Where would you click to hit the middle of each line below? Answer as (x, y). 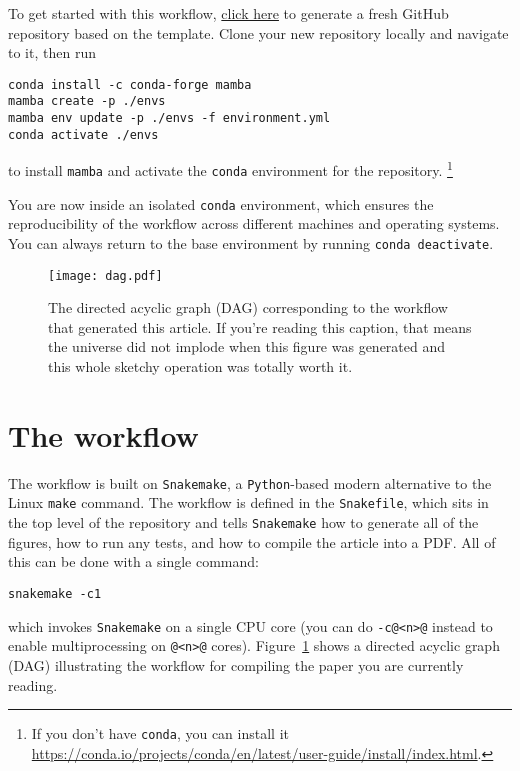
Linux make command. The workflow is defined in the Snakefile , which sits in (248, 502)
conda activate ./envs (83, 134)
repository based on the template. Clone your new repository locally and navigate (258, 32)
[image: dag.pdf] (105, 275)
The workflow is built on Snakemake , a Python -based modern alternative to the (250, 482)
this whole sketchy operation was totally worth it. (200, 366)
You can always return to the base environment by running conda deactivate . (251, 242)
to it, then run (52, 52)
